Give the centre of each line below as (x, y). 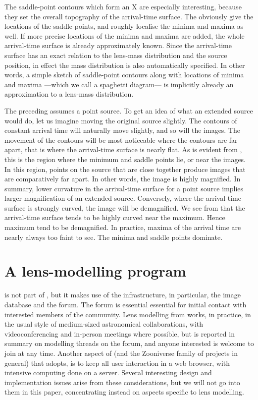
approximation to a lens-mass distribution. (69, 94)
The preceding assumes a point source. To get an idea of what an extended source (129, 110)
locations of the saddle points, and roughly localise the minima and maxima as (124, 26)
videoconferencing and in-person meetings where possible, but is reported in (120, 333)
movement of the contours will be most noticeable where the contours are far (121, 140)
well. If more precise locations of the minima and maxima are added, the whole (125, 35)
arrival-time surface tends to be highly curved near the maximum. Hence (115, 217)
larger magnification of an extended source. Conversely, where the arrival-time (123, 198)
